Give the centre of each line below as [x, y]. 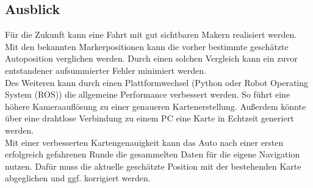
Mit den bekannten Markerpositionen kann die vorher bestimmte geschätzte [147, 46]
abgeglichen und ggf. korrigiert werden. [78, 178]
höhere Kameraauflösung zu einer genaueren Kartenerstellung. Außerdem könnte [156, 106]
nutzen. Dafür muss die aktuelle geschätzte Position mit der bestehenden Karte [153, 166]
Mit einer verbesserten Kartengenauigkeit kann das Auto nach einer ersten [144, 142]
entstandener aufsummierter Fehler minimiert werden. [106, 70]
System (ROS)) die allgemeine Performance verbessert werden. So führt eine [148, 94]
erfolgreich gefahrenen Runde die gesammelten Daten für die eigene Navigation [153, 154]
